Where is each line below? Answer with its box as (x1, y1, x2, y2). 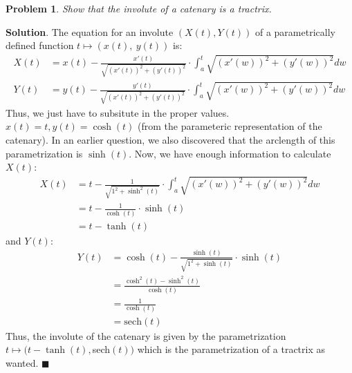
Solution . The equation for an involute (6, 24, 174, 39)
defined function (6, 38, 74, 52)
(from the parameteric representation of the (138, 119, 322, 133)
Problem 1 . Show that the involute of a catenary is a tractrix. (6, 1, 272, 15)
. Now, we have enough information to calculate (129, 146, 331, 160)
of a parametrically (254, 24, 335, 39)
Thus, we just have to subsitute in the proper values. (6, 105, 230, 119)
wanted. (6, 355, 39, 370)
